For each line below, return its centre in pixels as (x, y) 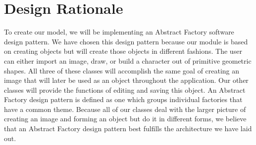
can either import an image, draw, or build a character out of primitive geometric (128, 60)
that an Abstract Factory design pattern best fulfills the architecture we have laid (128, 128)
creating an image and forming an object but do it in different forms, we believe (125, 119)
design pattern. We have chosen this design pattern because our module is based (126, 41)
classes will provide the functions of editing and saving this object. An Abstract (125, 90)
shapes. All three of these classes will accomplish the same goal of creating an (122, 70)
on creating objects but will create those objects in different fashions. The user (123, 51)
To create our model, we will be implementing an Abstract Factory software (119, 32)
